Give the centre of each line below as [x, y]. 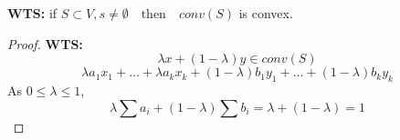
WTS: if [32, 13]
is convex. [266, 13]
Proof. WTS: [45, 43]
